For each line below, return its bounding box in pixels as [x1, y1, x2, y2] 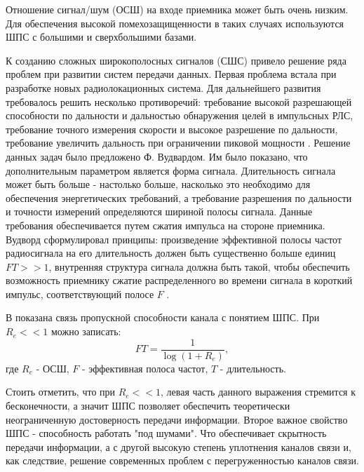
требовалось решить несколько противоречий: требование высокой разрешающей [6, 94, 352, 109]
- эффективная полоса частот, [82, 360, 208, 375]
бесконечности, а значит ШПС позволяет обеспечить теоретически [6, 398, 290, 412]
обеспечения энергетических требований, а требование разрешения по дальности [6, 190, 352, 205]
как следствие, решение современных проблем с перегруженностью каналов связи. [6, 453, 359, 468]
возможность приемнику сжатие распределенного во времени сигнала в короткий [6, 273, 353, 288]
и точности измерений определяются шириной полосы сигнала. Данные [6, 204, 313, 219]
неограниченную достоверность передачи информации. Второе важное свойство [6, 412, 348, 426]
